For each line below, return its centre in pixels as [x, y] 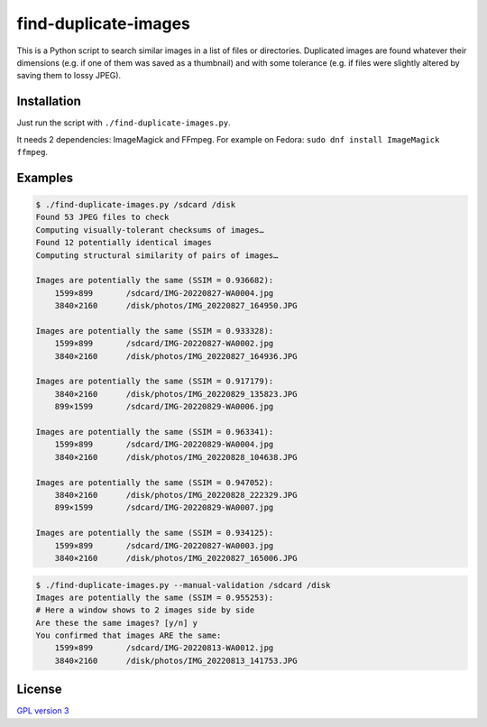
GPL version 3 [43, 711]
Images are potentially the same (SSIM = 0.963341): [155, 432]
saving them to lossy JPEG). [69, 76]
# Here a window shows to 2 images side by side [145, 610]
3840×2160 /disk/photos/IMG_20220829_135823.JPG [176, 394]
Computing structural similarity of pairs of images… [157, 255]
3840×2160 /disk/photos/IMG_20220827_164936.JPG [176, 356]
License [39, 690]
